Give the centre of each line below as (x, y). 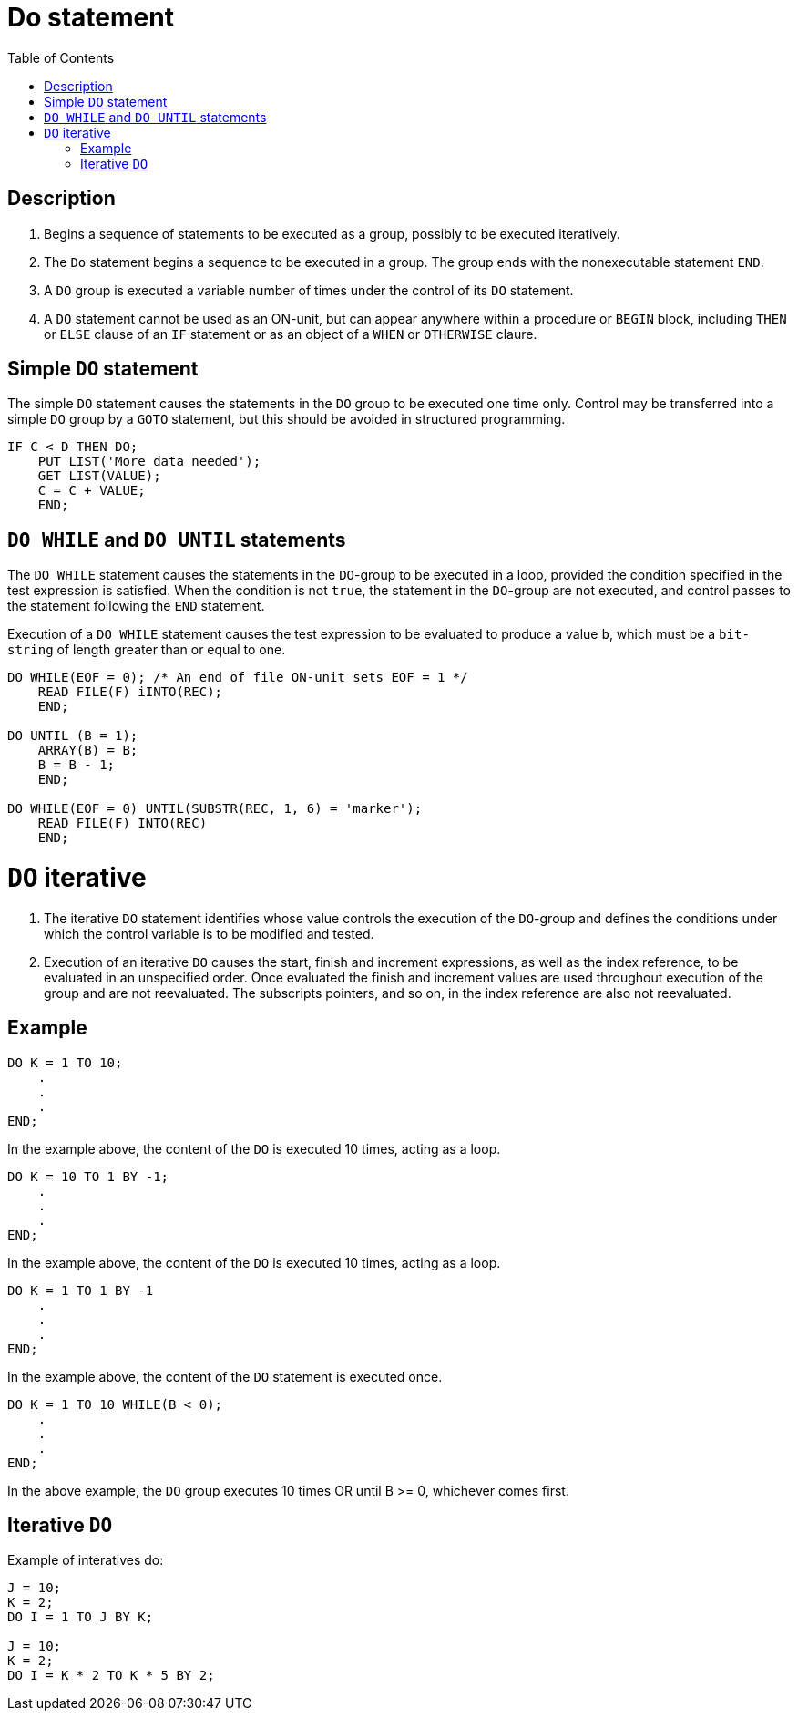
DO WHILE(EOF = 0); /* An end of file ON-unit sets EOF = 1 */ (238, 678)
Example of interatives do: (86, 1560)
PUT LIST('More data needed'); (149, 462)
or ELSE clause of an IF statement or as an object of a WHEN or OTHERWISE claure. (291, 334)
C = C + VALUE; (92, 491)
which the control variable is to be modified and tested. (209, 933)
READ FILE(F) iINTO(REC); (130, 692)
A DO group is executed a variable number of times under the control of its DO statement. (309, 290)
